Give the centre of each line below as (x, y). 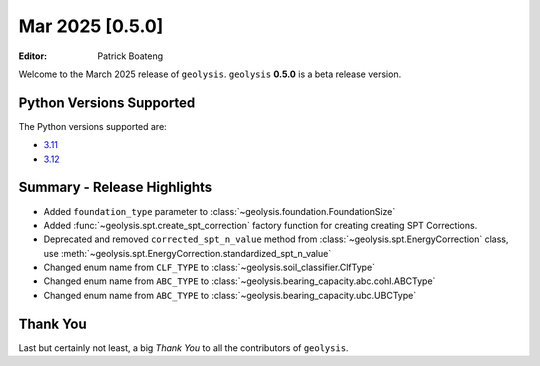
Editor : (33, 56)
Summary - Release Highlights (115, 187)
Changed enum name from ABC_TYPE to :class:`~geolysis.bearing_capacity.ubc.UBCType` (230, 295)
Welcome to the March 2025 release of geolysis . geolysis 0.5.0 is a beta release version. (210, 74)
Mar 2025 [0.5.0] (91, 26)
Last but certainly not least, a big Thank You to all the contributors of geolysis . (183, 347)
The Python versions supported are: (92, 126)
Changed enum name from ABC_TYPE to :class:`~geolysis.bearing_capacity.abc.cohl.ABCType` (239, 281)
